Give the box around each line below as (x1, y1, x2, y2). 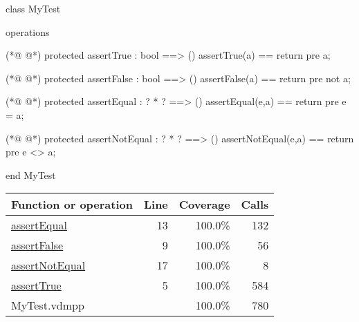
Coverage (178, 196, 230, 213)
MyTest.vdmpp (11, 297, 84, 314)
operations (6, 24, 50, 39)
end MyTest (6, 167, 56, 182)
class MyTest (6, 1, 61, 15)
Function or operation (11, 196, 133, 213)
